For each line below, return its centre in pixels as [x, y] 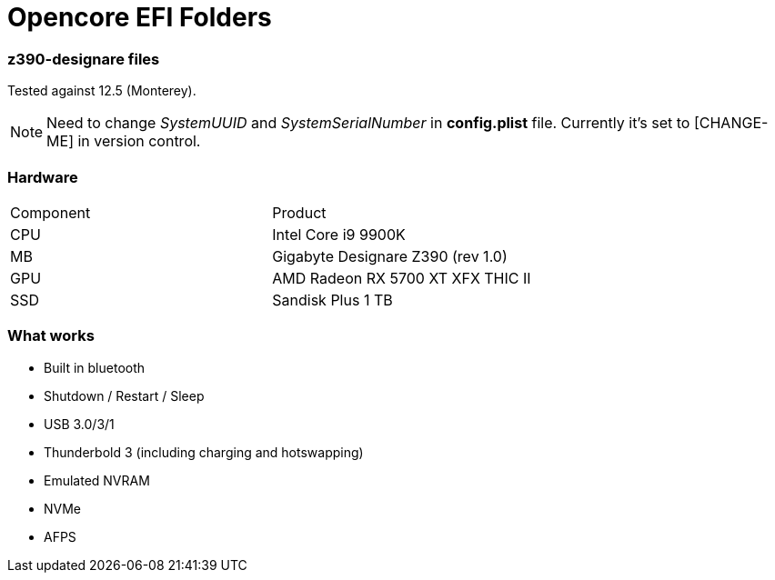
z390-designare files [84, 59]
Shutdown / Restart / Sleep [124, 395]
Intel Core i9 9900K [339, 234]
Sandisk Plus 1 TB [332, 300]
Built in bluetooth [95, 367]
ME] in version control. [124, 141]
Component [50, 212]
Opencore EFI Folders [140, 17]
